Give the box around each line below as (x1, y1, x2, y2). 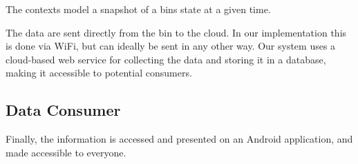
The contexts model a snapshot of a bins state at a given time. (6, 2, 271, 16)
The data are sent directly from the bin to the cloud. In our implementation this (6, 25, 347, 39)
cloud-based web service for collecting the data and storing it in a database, (6, 52, 326, 66)
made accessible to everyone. (6, 145, 126, 159)
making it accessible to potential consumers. (6, 65, 192, 80)
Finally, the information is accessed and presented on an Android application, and (6, 132, 353, 146)
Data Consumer (6, 99, 121, 121)
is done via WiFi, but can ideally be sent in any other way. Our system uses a (6, 39, 336, 53)
